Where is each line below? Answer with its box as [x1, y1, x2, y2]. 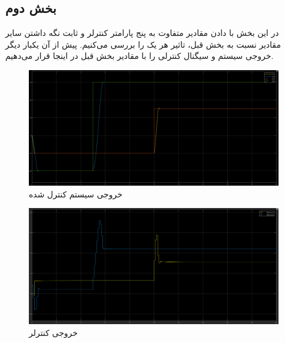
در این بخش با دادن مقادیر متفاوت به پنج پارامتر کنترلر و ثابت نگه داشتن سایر [5, 27, 279, 39]
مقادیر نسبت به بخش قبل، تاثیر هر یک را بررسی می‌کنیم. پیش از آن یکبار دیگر [5, 38, 281, 50]
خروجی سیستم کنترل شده [29, 187, 122, 200]
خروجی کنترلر [29, 326, 78, 338]
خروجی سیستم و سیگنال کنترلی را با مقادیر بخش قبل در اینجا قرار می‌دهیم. [5, 50, 274, 62]
